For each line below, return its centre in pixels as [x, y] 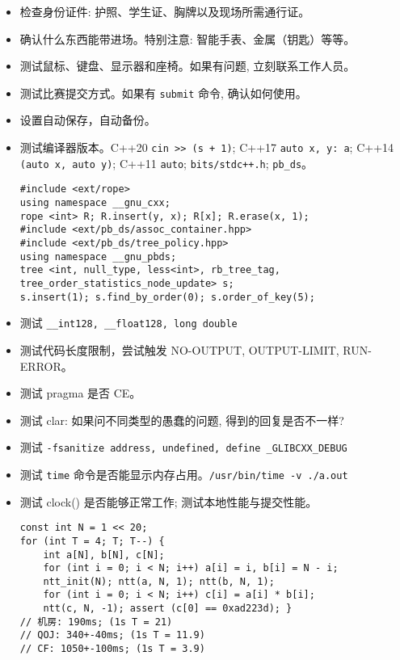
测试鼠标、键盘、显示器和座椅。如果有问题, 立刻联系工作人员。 [187, 66]
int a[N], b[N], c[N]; [104, 555]
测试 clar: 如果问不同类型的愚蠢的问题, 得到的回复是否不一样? [182, 420]
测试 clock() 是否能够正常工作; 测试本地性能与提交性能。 [168, 501]
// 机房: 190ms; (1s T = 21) [96, 622]
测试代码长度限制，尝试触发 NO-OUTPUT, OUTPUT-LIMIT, [179, 349]
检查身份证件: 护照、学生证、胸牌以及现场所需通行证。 [165, 11]
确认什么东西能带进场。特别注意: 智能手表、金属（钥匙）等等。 [187, 38]
